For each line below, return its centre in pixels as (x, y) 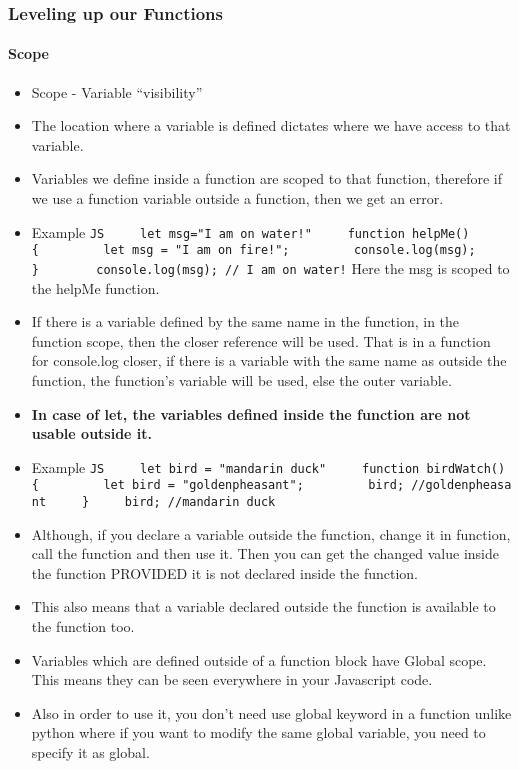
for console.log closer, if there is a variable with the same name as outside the (269, 360)
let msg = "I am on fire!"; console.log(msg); (289, 250)
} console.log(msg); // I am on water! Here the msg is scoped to (270, 267)
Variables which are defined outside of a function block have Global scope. (259, 659)
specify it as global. (90, 752)
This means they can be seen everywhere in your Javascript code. (232, 679)
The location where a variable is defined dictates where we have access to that (271, 125)
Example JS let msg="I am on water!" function (218, 231)
